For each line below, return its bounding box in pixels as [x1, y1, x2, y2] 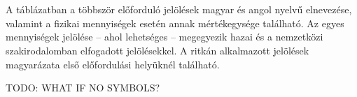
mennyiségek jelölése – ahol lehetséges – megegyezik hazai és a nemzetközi [6, 29, 323, 44]
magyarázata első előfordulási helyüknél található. [6, 57, 220, 71]
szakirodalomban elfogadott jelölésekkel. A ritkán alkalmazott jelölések [6, 43, 309, 57]
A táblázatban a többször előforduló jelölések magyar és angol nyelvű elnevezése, [6, 2, 352, 17]
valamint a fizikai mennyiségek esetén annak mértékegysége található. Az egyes [6, 15, 344, 30]
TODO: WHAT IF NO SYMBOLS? [6, 80, 160, 95]
